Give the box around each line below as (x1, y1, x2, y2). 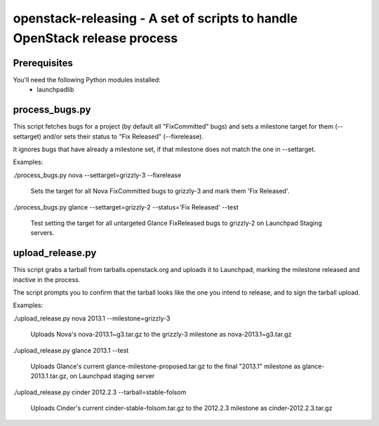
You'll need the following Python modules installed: (13, 75, 161, 84)
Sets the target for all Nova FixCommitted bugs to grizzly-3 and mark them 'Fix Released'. (30, 187, 290, 195)
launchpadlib (36, 85, 74, 94)
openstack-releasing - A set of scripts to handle (13, 11, 298, 26)
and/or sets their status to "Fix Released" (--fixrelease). (43, 132, 204, 141)
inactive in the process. (13, 275, 81, 284)
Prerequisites (13, 57, 73, 69)
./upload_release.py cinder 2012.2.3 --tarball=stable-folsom (13, 387, 187, 396)
